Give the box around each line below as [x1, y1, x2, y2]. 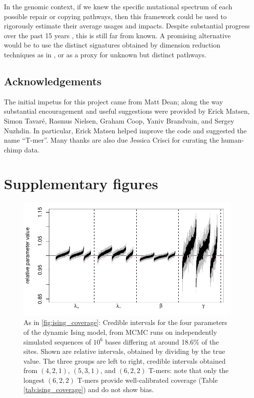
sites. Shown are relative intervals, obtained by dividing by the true [23, 346, 225, 356]
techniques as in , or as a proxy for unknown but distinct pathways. [4, 49, 207, 59]
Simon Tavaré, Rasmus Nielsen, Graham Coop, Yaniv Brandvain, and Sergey [4, 115, 234, 125]
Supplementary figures [4, 173, 158, 193]
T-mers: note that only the [148, 365, 229, 375]
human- [221, 135, 244, 145]
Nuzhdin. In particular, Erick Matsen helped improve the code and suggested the [4, 125, 247, 135]
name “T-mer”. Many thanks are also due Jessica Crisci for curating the [4, 135, 219, 145]
